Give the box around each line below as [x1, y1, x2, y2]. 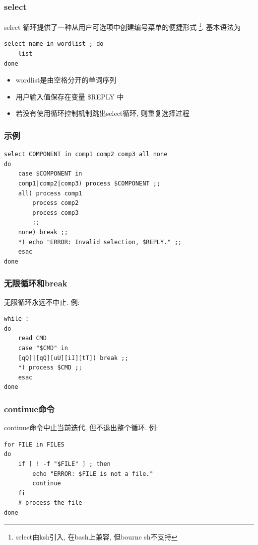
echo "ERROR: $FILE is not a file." [32, 470, 153, 477]
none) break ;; [18, 229, 68, 236]
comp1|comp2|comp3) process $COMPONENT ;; [18, 180, 160, 187]
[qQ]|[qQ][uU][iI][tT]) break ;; [18, 354, 129, 362]
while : [4, 315, 29, 323]
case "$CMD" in [18, 344, 68, 352]
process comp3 [32, 209, 79, 216]
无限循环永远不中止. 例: [4, 296, 80, 307]
